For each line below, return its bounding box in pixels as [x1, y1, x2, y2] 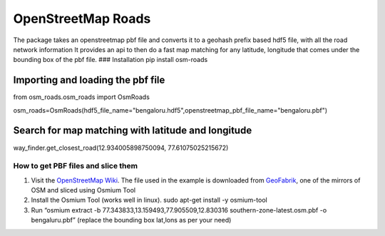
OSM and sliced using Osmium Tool [31, 186, 135, 195]
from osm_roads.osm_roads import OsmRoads [13, 93, 150, 101]
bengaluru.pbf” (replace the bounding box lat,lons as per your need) [31, 216, 232, 225]
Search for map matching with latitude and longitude [13, 125, 252, 137]
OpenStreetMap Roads [13, 11, 151, 26]
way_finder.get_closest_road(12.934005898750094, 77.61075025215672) [13, 143, 229, 152]
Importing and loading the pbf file [13, 74, 165, 86]
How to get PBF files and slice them [13, 161, 138, 171]
